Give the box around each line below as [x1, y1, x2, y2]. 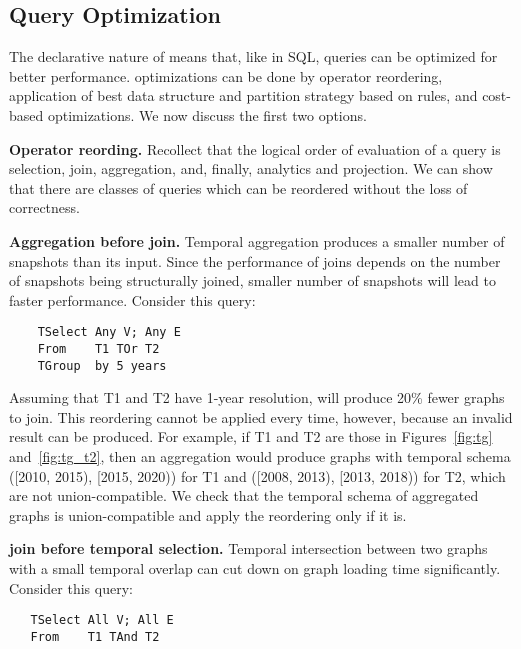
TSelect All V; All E [30, 613, 174, 628]
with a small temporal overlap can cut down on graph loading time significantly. [9, 558, 501, 579]
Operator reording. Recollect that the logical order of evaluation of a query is [9, 138, 501, 159]
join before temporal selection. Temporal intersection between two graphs [9, 538, 488, 559]
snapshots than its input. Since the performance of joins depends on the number [9, 250, 501, 271]
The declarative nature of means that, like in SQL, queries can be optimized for [9, 46, 498, 67]
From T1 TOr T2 [37, 341, 160, 356]
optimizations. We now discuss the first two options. [47, 104, 367, 125]
